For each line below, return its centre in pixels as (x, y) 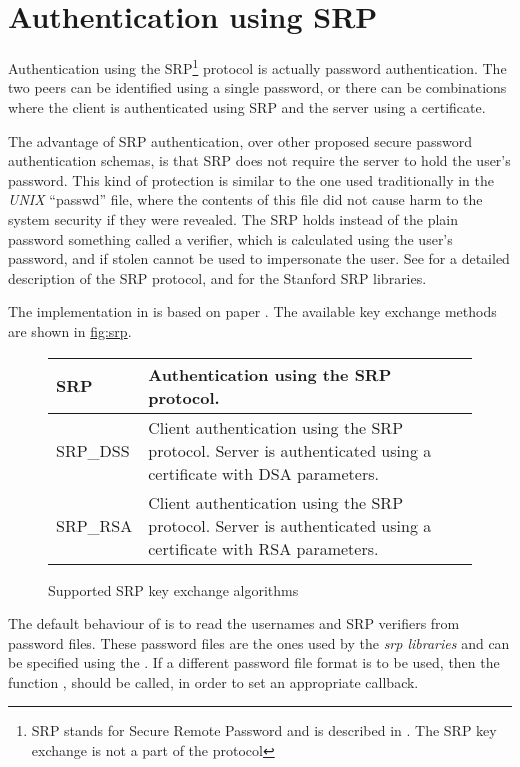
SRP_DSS (93, 450)
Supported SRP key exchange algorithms (173, 589)
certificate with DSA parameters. (263, 473)
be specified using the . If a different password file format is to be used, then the (254, 662)
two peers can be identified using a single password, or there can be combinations (257, 87)
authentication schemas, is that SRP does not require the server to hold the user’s (259, 160)
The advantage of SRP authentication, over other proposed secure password (240, 140)
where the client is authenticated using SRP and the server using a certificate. (247, 106)
